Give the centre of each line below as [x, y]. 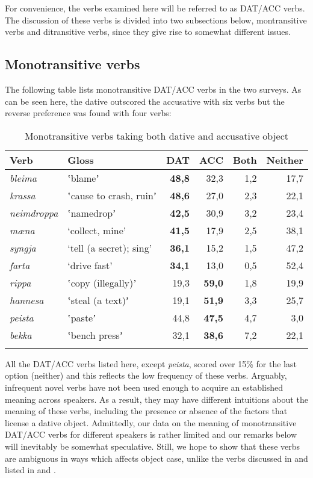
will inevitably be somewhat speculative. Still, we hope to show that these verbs [153, 446]
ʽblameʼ [83, 178]
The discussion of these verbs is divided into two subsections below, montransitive [156, 20]
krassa [23, 195]
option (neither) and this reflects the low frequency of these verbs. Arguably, [146, 375]
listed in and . [30, 470]
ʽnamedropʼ [92, 213]
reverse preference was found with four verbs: [88, 113]
